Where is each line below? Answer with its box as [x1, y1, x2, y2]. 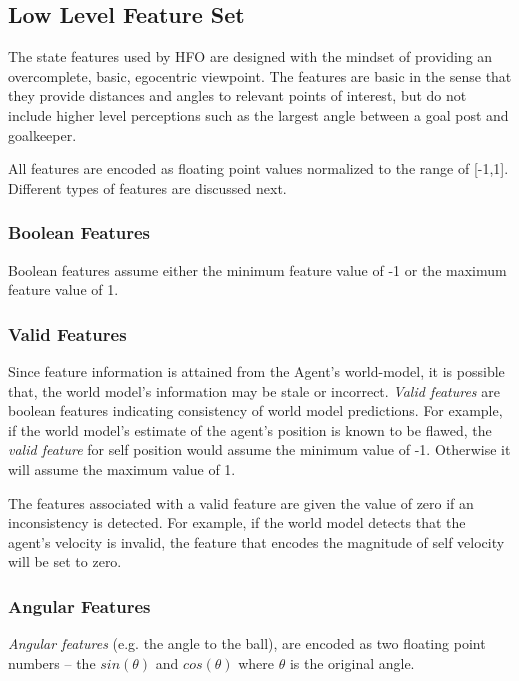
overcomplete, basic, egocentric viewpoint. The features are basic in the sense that [8, 65, 512, 86]
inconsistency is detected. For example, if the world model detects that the [8, 512, 466, 533]
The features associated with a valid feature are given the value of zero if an [8, 492, 474, 513]
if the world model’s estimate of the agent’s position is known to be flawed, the [8, 419, 492, 440]
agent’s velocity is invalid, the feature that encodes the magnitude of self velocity [8, 531, 505, 552]
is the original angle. [289, 652, 415, 673]
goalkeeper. [8, 124, 77, 145]
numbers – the [8, 652, 96, 673]
